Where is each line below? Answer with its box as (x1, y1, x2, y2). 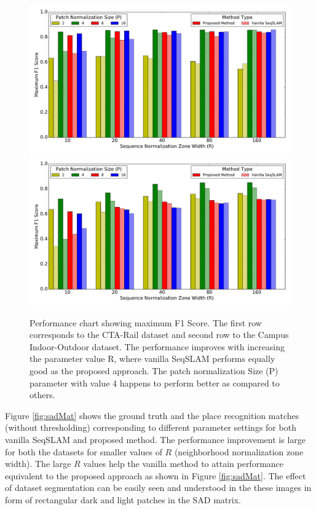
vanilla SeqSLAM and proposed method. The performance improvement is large (5, 433, 306, 445)
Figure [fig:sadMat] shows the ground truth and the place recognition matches (5, 409, 299, 422)
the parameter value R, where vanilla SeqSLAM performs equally (30, 352, 275, 365)
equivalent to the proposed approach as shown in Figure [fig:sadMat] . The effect (5, 469, 306, 482)
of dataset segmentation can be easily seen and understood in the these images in (5, 481, 312, 494)
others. (30, 388, 55, 401)
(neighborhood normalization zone (174, 445, 304, 458)
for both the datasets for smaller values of (5, 445, 162, 458)
